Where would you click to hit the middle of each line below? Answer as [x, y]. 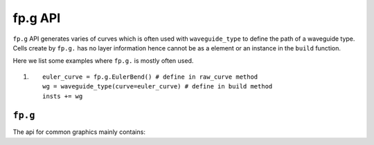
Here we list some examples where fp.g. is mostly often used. [103, 61]
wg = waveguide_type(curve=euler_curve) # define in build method [158, 87]
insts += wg [63, 96]
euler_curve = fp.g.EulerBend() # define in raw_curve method [150, 77]
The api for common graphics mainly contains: [79, 132]
